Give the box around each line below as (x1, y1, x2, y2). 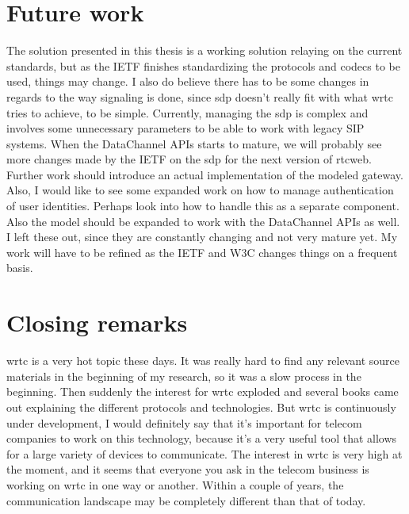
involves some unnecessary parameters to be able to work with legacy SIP (6, 120, 365, 136)
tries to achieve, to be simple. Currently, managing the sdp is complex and (6, 104, 369, 121)
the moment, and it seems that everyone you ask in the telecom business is (6, 461, 369, 478)
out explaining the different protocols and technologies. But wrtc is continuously (6, 398, 396, 415)
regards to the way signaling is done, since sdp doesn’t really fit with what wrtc (6, 88, 393, 105)
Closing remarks (6, 306, 188, 339)
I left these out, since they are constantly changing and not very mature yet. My (6, 228, 398, 245)
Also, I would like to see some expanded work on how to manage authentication (6, 182, 394, 198)
